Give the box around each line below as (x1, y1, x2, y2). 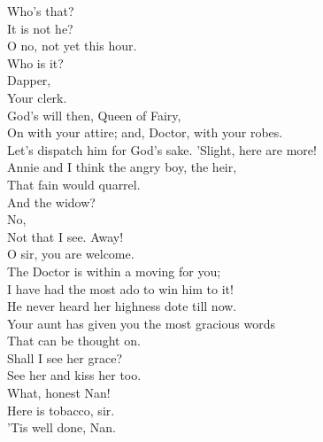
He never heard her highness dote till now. (7, 297, 237, 315)
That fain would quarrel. (7, 174, 141, 193)
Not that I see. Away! (7, 227, 124, 245)
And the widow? (7, 192, 96, 211)
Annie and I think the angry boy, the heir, (7, 158, 237, 176)
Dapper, (7, 71, 51, 89)
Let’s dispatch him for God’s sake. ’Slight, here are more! (7, 140, 317, 159)
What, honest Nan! (7, 384, 111, 402)
